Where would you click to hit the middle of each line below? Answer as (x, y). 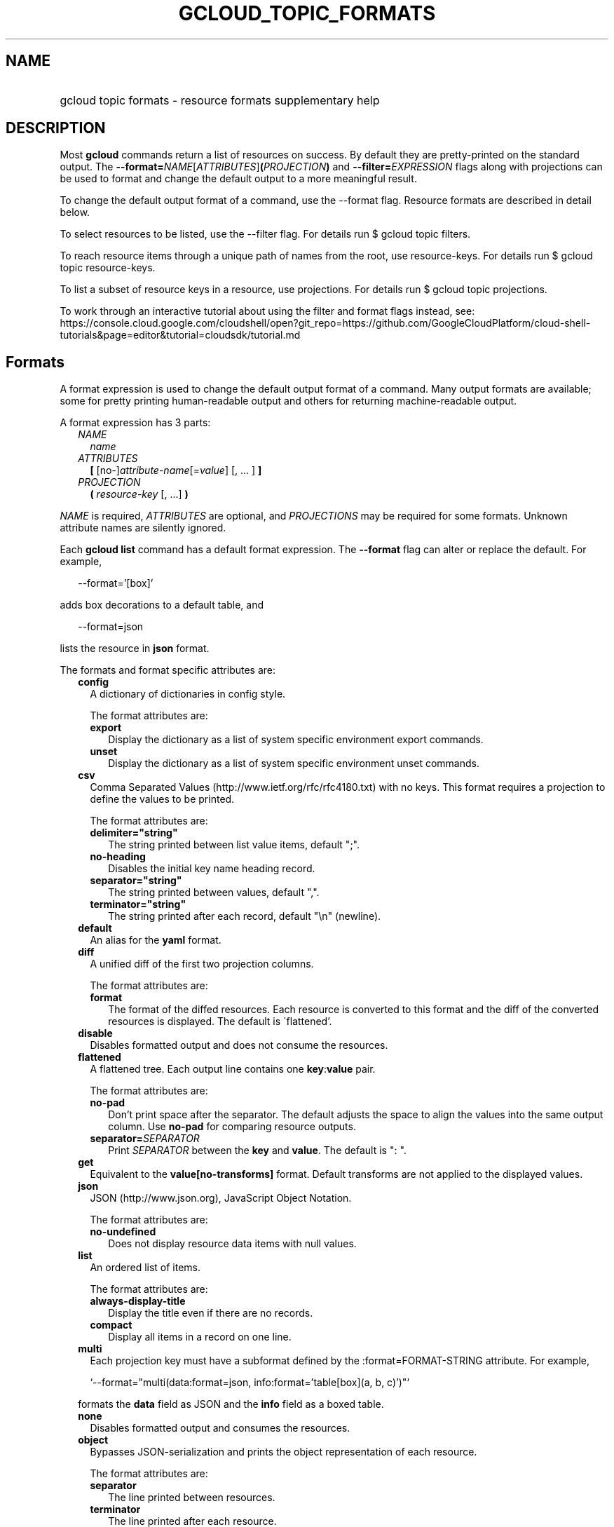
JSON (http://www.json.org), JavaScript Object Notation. (221, 1198)
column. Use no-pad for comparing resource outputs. (232, 1127)
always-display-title (138, 1301)
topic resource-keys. (108, 268)
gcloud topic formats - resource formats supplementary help (220, 100)
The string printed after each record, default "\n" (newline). (245, 916)
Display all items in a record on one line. (200, 1337)
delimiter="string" (134, 833)
